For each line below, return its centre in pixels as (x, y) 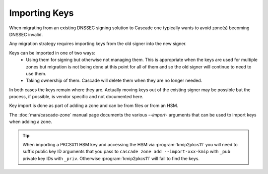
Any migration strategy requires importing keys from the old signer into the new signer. (98, 44)
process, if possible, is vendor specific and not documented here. (76, 97)
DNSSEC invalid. (26, 34)
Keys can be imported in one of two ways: (52, 53)
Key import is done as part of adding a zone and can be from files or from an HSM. (94, 106)
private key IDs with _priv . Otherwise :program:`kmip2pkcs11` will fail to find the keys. (111, 158)
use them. (36, 73)
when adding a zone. (31, 122)
